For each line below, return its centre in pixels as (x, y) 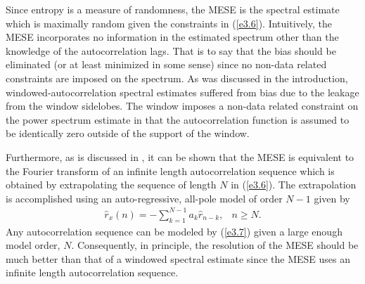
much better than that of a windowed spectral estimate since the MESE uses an (178, 258)
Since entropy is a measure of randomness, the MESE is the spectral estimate (173, 9)
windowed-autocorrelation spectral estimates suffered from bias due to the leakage (182, 92)
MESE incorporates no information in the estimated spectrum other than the (172, 37)
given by (332, 198)
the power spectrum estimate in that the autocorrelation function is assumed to (178, 119)
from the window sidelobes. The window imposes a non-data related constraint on (182, 106)
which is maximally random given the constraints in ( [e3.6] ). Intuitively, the (169, 23)
